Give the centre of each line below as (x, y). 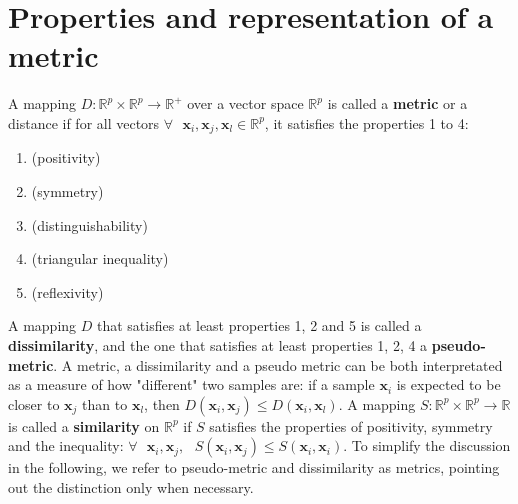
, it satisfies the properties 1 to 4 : (366, 122)
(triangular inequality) (100, 258)
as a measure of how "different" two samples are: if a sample (191, 384)
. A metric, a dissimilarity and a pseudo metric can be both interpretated (278, 364)
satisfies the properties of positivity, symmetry (351, 425)
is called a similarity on (84, 425)
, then (162, 403)
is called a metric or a (397, 103)
